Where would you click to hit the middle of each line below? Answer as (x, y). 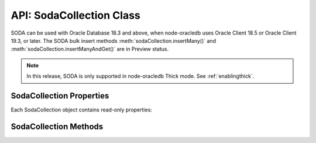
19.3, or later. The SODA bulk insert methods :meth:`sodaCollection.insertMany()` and (114, 40)
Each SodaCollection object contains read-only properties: (81, 110)
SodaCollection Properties (60, 96)
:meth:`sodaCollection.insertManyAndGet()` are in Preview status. (90, 49)
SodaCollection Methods (57, 126)
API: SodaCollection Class (75, 15)
